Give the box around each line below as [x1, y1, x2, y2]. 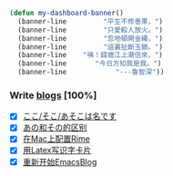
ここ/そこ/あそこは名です [22, 111, 117, 122]
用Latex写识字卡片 [22, 145, 92, 156]
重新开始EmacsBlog [22, 156, 97, 167]
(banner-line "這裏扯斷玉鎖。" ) [17, 42, 164, 52]
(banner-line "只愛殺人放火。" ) [17, 25, 164, 34]
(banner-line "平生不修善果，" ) [17, 16, 164, 26]
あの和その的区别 [22, 122, 87, 133]
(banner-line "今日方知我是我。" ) [17, 59, 162, 68]
